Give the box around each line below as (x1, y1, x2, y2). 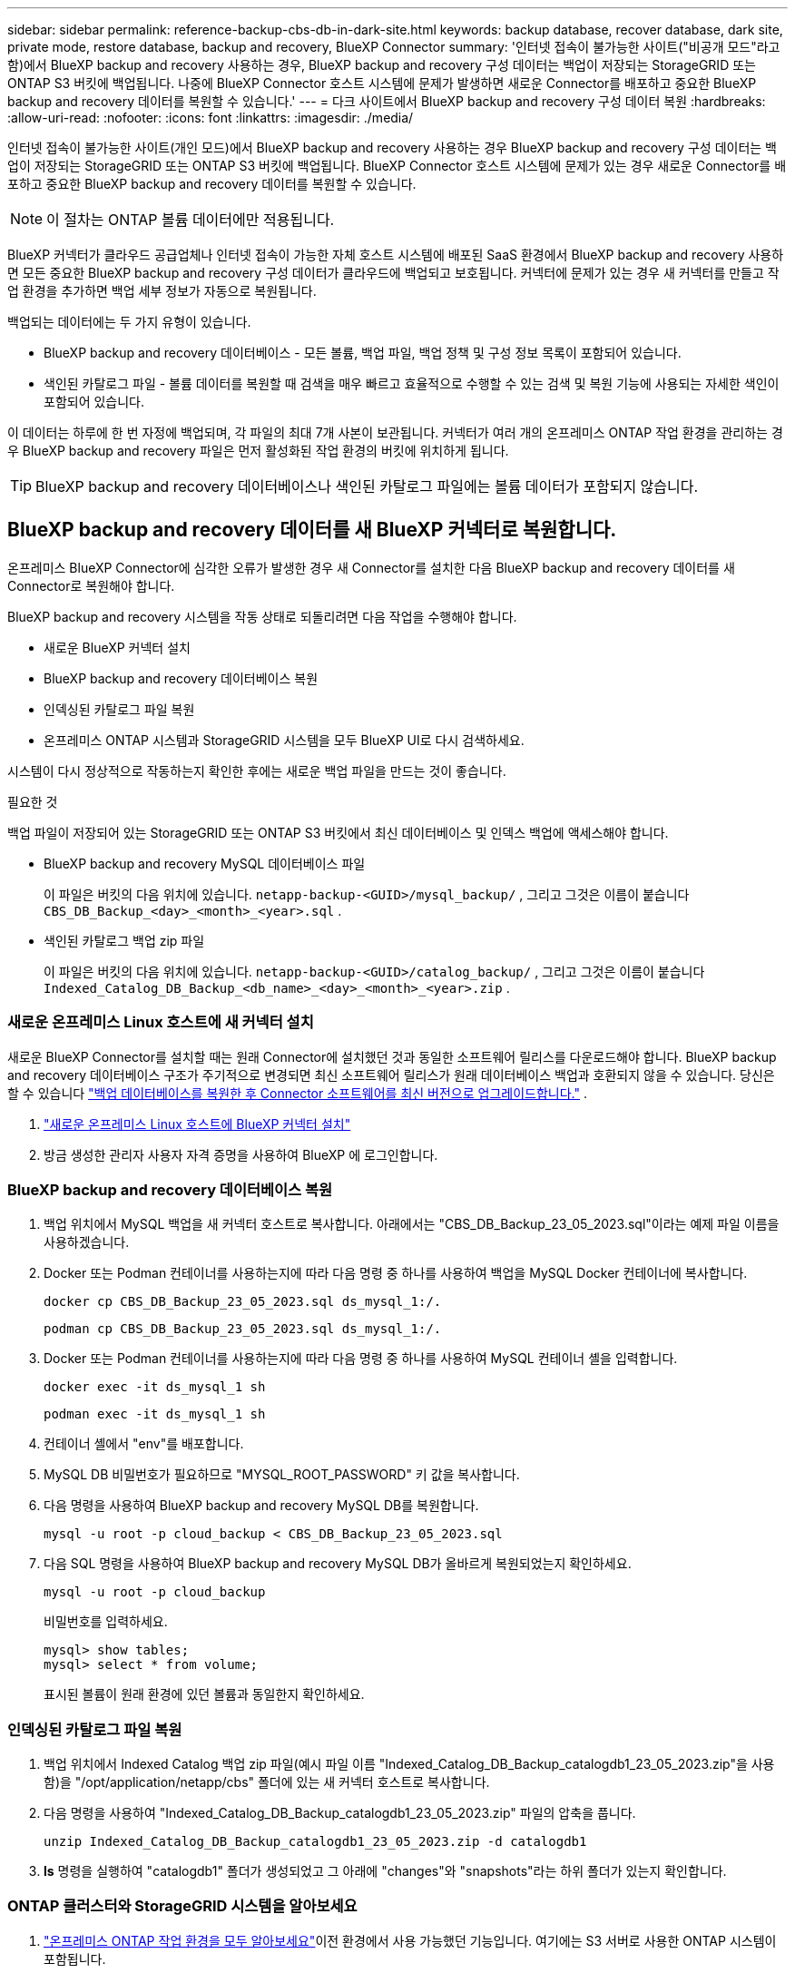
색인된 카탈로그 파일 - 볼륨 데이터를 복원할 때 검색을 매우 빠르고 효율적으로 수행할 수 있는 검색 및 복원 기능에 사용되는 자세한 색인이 (44, 376, 780, 391)
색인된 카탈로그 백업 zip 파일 (44, 932, 205, 948)
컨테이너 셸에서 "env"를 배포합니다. (44, 1436, 244, 1452)
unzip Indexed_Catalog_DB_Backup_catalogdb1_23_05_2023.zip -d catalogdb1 (44, 1834, 587, 1850)
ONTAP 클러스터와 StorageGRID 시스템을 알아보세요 (7, 1897, 358, 1916)
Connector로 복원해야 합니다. (7, 577, 175, 594)
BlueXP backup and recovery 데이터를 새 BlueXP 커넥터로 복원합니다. (7, 518, 617, 542)
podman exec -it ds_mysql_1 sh (44, 1407, 266, 1422)
